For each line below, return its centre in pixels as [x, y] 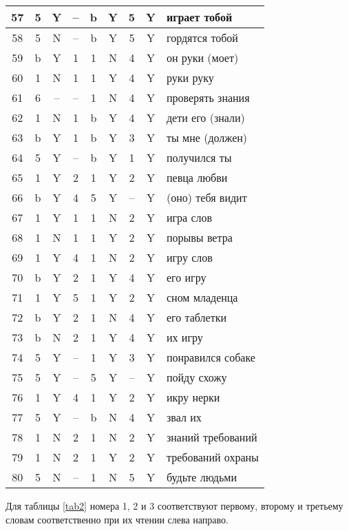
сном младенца [202, 297]
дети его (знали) [205, 117]
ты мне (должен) [207, 137]
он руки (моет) [202, 58]
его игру [186, 277]
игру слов [189, 257]
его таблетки [197, 317]
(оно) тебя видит [207, 197]
